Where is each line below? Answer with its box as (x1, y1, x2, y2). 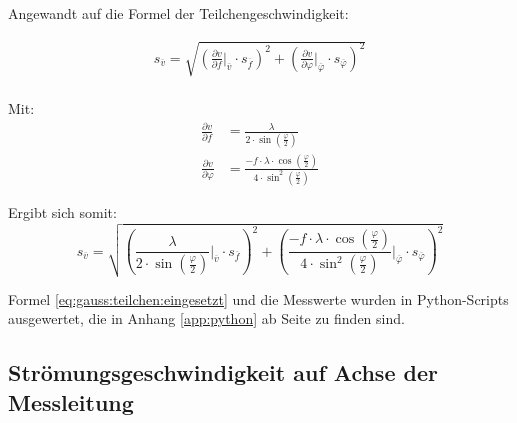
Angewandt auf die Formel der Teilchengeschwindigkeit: (8, 3, 349, 23)
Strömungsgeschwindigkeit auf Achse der (8, 357, 438, 388)
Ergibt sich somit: (8, 201, 117, 222)
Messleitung (8, 386, 134, 417)
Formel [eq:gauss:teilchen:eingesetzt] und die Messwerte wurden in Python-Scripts (8, 288, 509, 309)
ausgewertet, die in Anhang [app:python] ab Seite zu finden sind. (8, 308, 405, 329)
